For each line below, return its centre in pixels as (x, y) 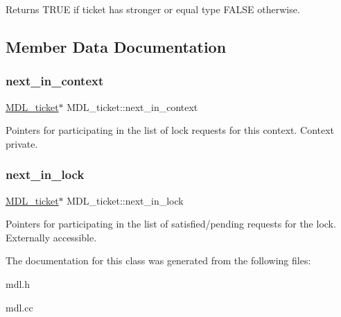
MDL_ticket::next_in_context (132, 106)
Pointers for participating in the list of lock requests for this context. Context (170, 130)
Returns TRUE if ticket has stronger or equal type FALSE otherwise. (153, 9)
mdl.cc (19, 307)
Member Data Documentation (116, 46)
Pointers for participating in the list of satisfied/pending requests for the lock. (171, 224)
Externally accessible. (51, 237)
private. (22, 143)
